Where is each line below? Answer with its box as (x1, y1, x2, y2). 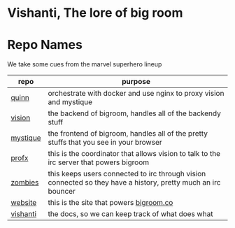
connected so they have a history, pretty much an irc (48, 178, 221, 187)
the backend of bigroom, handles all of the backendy (48, 108, 222, 118)
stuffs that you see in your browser (48, 138, 162, 148)
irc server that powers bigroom (48, 157, 150, 167)
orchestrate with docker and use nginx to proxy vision (48, 89, 225, 99)
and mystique (48, 97, 93, 107)
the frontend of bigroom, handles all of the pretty (48, 129, 208, 138)
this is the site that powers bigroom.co (48, 198, 173, 208)
